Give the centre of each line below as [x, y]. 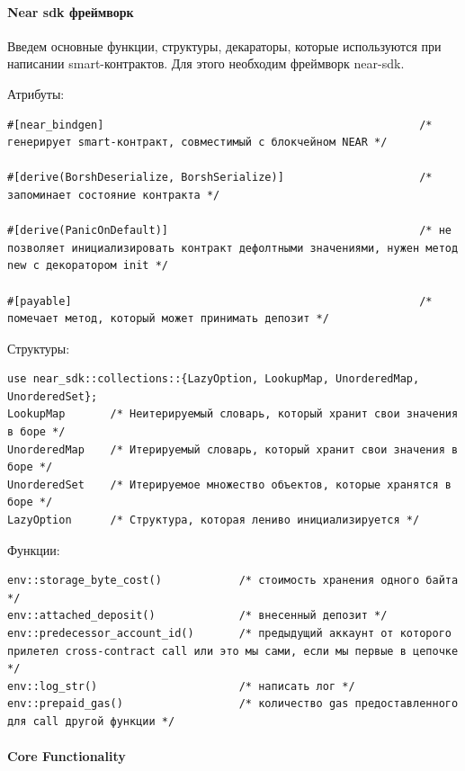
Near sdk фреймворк [71, 11]
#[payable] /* [220, 301]
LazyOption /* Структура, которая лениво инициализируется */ [214, 520]
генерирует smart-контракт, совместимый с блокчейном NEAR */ [197, 143]
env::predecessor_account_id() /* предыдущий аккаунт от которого [229, 634]
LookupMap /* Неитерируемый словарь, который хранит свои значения [233, 414]
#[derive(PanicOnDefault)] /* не [229, 231]
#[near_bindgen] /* [220, 125]
